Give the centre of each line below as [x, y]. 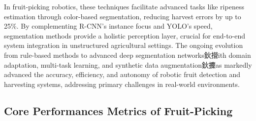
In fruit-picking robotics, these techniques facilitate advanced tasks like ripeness [124, 6]
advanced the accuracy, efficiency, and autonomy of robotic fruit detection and [122, 74]
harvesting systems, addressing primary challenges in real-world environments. [122, 84]
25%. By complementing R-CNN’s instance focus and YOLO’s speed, [108, 26]
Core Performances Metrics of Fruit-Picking [118, 110]
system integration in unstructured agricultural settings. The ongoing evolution [124, 45]
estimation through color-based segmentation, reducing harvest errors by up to [123, 16]
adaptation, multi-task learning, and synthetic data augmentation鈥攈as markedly [128, 64]
